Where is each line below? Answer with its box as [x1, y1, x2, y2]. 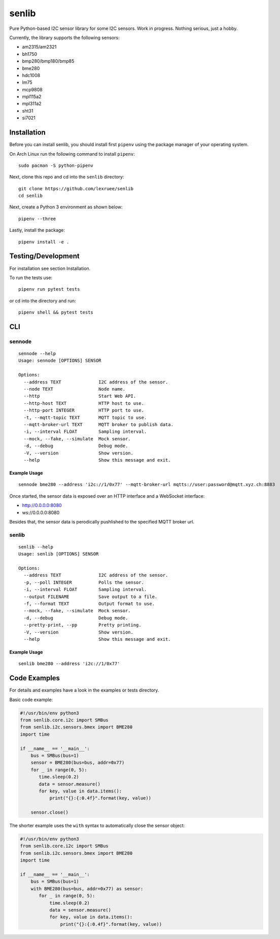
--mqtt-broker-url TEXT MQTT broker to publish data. [23, 422, 173, 427]
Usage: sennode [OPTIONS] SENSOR [18, 358, 101, 364]
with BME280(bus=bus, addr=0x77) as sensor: [30, 886, 144, 891]
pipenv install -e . [18, 239, 69, 245]
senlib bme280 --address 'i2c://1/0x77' [18, 661, 120, 667]
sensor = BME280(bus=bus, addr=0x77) [30, 760, 125, 766]
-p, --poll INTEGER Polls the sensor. [23, 579, 145, 585]
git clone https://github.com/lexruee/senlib [18, 186, 134, 191]
